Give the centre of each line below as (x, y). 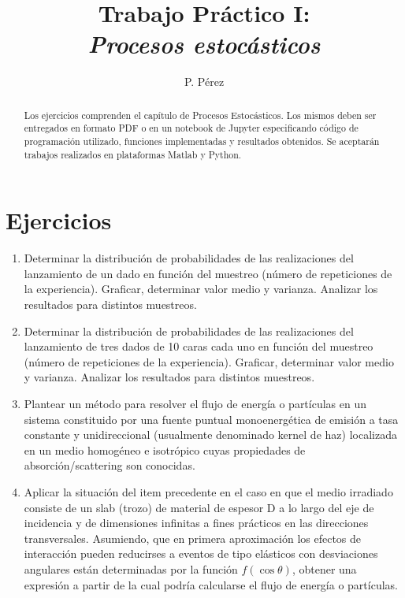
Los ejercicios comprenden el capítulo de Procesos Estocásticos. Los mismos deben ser (200, 115)
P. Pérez (204, 82)
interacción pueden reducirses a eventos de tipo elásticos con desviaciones (201, 553)
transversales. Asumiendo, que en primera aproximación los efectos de (193, 538)
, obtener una (324, 568)
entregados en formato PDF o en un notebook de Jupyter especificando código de (191, 128)
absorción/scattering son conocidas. (110, 465)
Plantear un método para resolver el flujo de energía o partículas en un (195, 404)
